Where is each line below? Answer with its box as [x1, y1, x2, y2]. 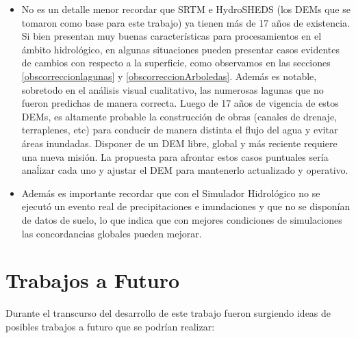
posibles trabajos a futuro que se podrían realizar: [5, 319, 215, 333]
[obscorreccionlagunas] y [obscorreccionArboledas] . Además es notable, [21, 68, 317, 83]
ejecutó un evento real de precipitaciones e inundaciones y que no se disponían [21, 199, 351, 213]
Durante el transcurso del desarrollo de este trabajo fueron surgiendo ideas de [5, 306, 331, 320]
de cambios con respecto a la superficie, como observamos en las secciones [21, 55, 331, 70]
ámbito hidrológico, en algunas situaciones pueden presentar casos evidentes [21, 42, 340, 56]
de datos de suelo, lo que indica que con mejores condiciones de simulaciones [21, 212, 342, 226]
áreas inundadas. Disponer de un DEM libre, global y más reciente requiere [21, 135, 338, 150]
